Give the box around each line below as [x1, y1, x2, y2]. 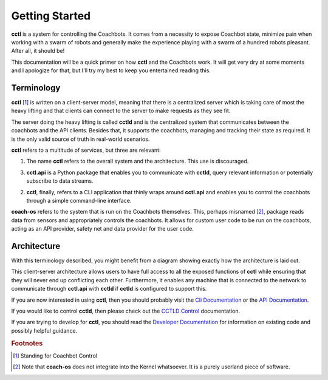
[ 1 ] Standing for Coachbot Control [13, 352, 97, 359]
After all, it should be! [11, 47, 65, 55]
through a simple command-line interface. [26, 197, 132, 204]
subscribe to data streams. [26, 177, 94, 185]
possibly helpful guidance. [11, 327, 78, 334]
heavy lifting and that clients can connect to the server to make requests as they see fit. [11, 107, 231, 115]
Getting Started [11, 9, 91, 22]
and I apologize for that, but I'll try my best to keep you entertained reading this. [11, 67, 211, 74]
